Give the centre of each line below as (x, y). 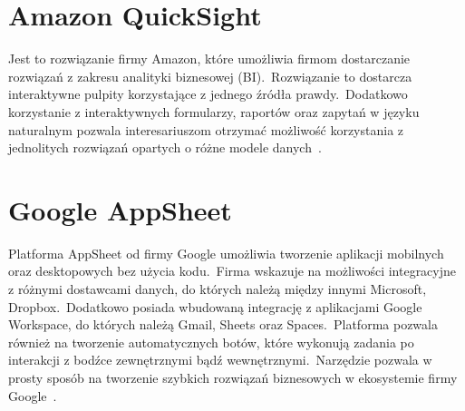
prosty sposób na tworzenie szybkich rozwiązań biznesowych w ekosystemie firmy (233, 377)
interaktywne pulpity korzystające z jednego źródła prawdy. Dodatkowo (208, 94)
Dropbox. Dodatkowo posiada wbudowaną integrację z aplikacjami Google (215, 306)
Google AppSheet (120, 209)
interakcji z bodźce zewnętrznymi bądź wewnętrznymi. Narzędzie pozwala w (220, 360)
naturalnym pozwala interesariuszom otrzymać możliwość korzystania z (206, 129)
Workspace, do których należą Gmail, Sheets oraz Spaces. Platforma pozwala (223, 324)
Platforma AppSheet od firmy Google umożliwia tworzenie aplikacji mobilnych (226, 253)
